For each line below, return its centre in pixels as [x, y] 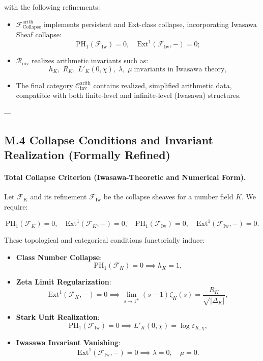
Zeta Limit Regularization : [64, 282]
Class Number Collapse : [59, 257]
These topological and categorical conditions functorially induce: [105, 240]
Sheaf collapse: [39, 34]
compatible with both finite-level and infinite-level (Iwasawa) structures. [128, 95]
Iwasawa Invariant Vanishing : [68, 342]
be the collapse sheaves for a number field [168, 197]
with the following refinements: [52, 7]
